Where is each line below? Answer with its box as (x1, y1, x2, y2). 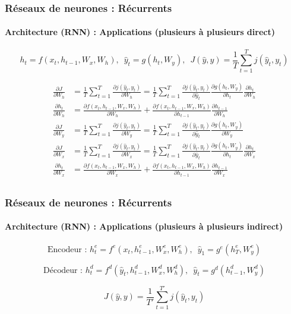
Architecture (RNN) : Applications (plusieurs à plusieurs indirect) (5, 220, 283, 233)
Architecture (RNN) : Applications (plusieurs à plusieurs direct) (5, 26, 275, 38)
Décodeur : (43, 266, 83, 275)
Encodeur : (47, 245, 87, 254)
